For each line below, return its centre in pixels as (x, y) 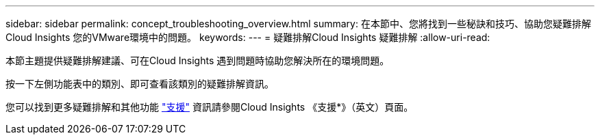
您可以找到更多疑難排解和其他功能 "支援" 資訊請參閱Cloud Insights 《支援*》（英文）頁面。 (210, 107)
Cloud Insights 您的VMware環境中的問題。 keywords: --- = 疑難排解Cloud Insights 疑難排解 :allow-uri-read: (248, 37)
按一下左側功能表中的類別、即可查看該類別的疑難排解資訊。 (140, 84)
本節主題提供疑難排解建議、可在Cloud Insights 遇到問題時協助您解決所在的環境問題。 (198, 60)
